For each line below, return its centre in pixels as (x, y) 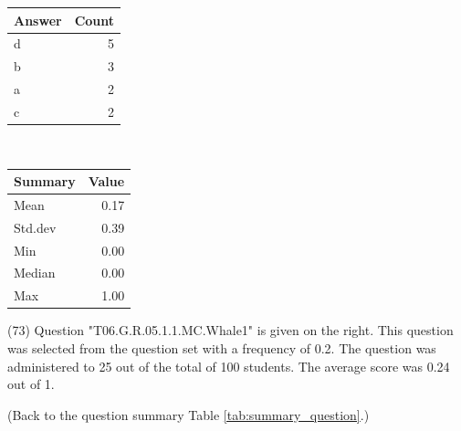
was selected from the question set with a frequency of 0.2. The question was (222, 347)
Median (35, 273)
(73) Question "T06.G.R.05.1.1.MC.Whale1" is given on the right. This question (230, 330)
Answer (38, 20)
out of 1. (31, 384)
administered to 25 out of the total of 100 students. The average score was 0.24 (229, 366)
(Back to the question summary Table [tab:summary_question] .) (189, 414)
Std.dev (35, 227)
